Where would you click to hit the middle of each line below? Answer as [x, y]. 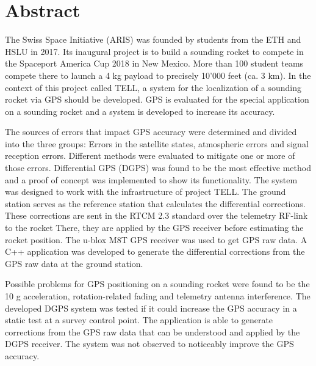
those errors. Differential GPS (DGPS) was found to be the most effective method [158, 168]
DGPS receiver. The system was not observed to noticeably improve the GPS [149, 344]
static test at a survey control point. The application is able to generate [139, 320]
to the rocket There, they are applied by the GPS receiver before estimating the [154, 228]
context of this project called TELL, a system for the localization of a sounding [153, 87]
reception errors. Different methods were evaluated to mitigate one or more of [150, 156]
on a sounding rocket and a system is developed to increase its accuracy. [140, 111]
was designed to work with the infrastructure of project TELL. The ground [145, 192]
